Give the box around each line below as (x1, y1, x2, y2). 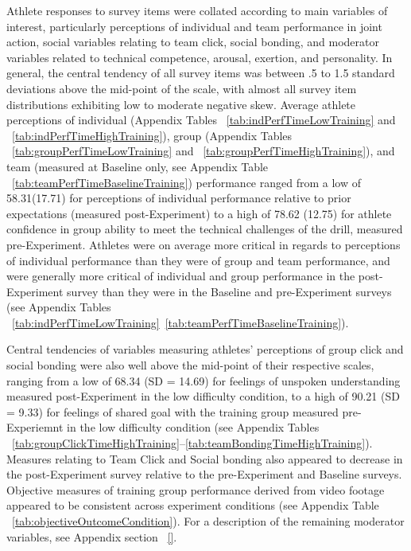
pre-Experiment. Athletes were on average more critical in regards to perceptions (6, 236, 401, 252)
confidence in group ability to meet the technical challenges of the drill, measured (6, 221, 403, 237)
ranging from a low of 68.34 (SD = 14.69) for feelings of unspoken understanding (6, 372, 401, 389)
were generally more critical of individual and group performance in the (6, 268, 355, 284)
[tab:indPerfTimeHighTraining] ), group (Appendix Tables (12, 127, 293, 143)
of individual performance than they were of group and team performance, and (6, 252, 390, 268)
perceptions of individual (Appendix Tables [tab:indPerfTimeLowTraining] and (6, 111, 396, 128)
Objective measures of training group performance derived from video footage (6, 481, 385, 498)
